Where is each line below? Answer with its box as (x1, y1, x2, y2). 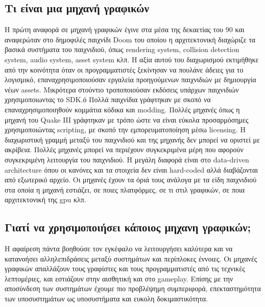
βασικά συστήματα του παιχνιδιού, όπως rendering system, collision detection (5, 44, 239, 55)
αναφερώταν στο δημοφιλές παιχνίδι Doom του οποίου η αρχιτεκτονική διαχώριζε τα (5, 34, 256, 44)
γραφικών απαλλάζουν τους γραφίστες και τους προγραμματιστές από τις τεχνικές (5, 263, 245, 274)
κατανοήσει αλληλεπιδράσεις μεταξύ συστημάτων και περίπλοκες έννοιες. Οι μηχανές (5, 253, 257, 264)
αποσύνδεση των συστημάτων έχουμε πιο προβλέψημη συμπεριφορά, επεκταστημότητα (5, 283, 261, 294)
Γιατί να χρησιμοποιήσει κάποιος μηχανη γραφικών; (5, 219, 251, 235)
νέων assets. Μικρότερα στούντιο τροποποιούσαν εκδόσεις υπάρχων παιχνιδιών (5, 84, 239, 95)
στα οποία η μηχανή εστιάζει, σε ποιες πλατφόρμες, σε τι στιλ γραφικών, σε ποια (5, 184, 245, 195)
